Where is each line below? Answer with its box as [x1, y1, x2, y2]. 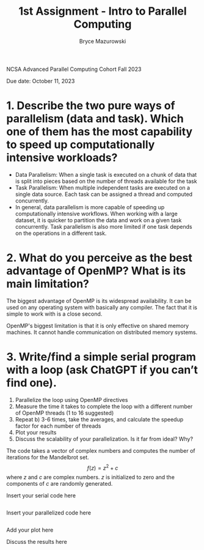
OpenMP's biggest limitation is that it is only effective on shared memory [6, 322, 189, 329]
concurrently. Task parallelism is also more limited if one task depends [15, 223, 192, 230]
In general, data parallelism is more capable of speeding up [15, 203, 165, 210]
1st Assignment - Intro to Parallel [18, 4, 188, 18]
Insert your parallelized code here [6, 509, 92, 516]
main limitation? [6, 277, 90, 291]
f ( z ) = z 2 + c [87, 463, 118, 472]
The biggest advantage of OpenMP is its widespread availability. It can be [6, 297, 192, 304]
